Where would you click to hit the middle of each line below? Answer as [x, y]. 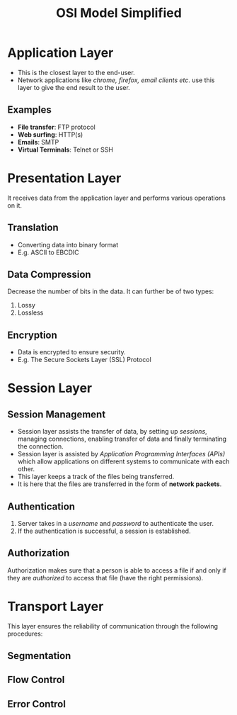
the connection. [40, 446]
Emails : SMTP [38, 142]
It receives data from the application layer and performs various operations [117, 198]
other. [26, 469]
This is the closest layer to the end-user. [76, 72]
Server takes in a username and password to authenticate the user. [116, 523]
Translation [33, 228]
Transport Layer [56, 606]
